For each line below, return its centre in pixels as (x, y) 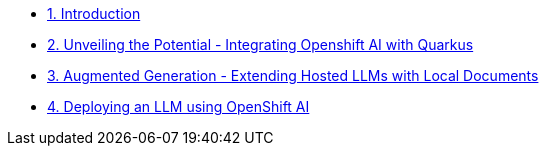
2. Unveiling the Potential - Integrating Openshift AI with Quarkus (260, 44)
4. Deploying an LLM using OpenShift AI (178, 106)
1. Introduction (94, 13)
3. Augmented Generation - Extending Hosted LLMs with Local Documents (293, 75)
